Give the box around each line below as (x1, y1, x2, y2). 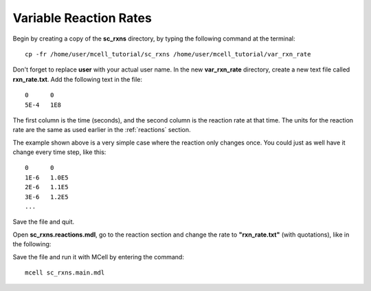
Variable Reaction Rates (12, 10, 153, 25)
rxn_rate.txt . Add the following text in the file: (12, 75, 142, 83)
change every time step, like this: (12, 148, 106, 156)
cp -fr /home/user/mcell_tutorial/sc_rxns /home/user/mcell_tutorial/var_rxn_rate (25, 50, 311, 58)
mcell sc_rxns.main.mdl (25, 268, 105, 277)
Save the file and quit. (12, 217, 75, 226)
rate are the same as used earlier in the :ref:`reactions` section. (12, 126, 191, 134)
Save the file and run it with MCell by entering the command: (12, 252, 185, 261)
